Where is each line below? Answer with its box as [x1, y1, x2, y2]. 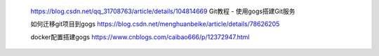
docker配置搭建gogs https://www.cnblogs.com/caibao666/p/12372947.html [30, 32, 250, 41]
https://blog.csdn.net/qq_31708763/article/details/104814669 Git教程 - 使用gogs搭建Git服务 [30, 7, 295, 15]
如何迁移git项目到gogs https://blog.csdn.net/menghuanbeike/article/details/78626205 [30, 20, 280, 28]
